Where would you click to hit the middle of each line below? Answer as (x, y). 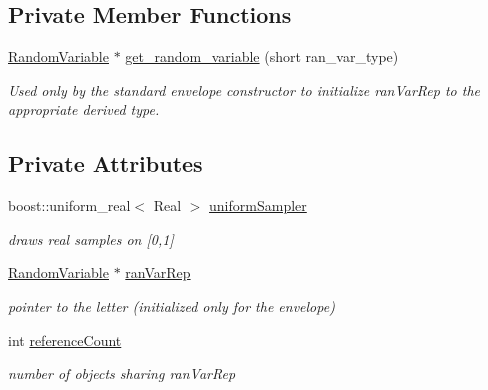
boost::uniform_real (69, 205)
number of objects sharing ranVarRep (122, 373)
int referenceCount (65, 339)
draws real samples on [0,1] (91, 238)
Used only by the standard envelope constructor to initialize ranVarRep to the (244, 89)
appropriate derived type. (84, 109)
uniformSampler (258, 205)
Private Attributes (105, 163)
